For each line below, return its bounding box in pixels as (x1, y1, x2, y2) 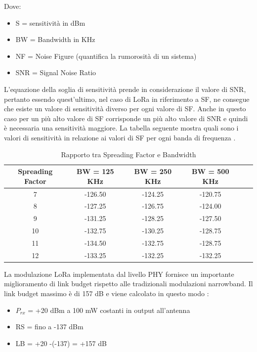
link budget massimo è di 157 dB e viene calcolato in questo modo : (4, 288, 209, 299)
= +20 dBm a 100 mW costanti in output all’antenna (28, 305, 190, 315)
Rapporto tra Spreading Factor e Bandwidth (61, 149, 196, 159)
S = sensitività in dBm (15, 17, 86, 28)
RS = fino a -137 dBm (15, 321, 84, 332)
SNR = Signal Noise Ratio (15, 67, 96, 78)
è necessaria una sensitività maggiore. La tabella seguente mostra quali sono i (4, 123, 239, 133)
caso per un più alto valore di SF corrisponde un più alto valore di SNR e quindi (4, 113, 248, 123)
